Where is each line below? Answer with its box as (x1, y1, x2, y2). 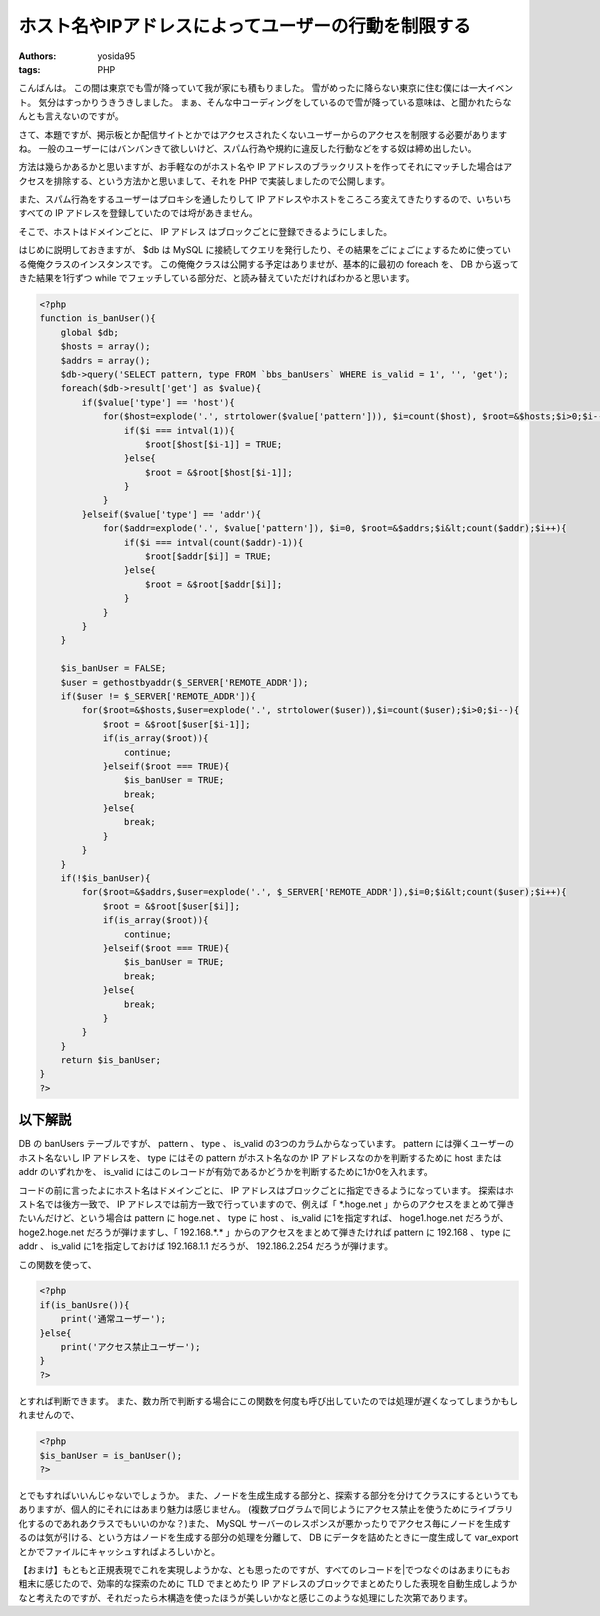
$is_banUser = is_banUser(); (39, 1450, 183, 1461)
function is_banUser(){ (39, 313, 157, 324)
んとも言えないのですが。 (18, 110, 124, 122)
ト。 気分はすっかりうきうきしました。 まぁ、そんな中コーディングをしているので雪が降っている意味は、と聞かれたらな (18, 96, 512, 108)
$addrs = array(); (60, 355, 151, 366)
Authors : (18, 50, 57, 62)
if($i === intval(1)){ (123, 425, 235, 436)
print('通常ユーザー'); (60, 1313, 167, 1325)
